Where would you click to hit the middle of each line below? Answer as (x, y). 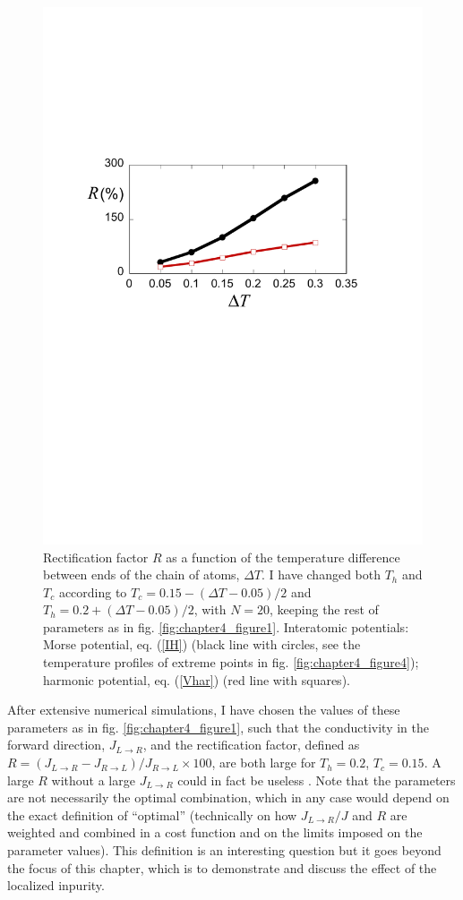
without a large (93, 780)
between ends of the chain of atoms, (141, 574)
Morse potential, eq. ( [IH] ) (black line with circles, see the (202, 644)
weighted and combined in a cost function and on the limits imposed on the (215, 832)
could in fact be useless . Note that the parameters (317, 780)
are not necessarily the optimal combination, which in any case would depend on (228, 797)
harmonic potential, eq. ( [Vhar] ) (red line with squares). (197, 679)
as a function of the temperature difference (283, 557)
